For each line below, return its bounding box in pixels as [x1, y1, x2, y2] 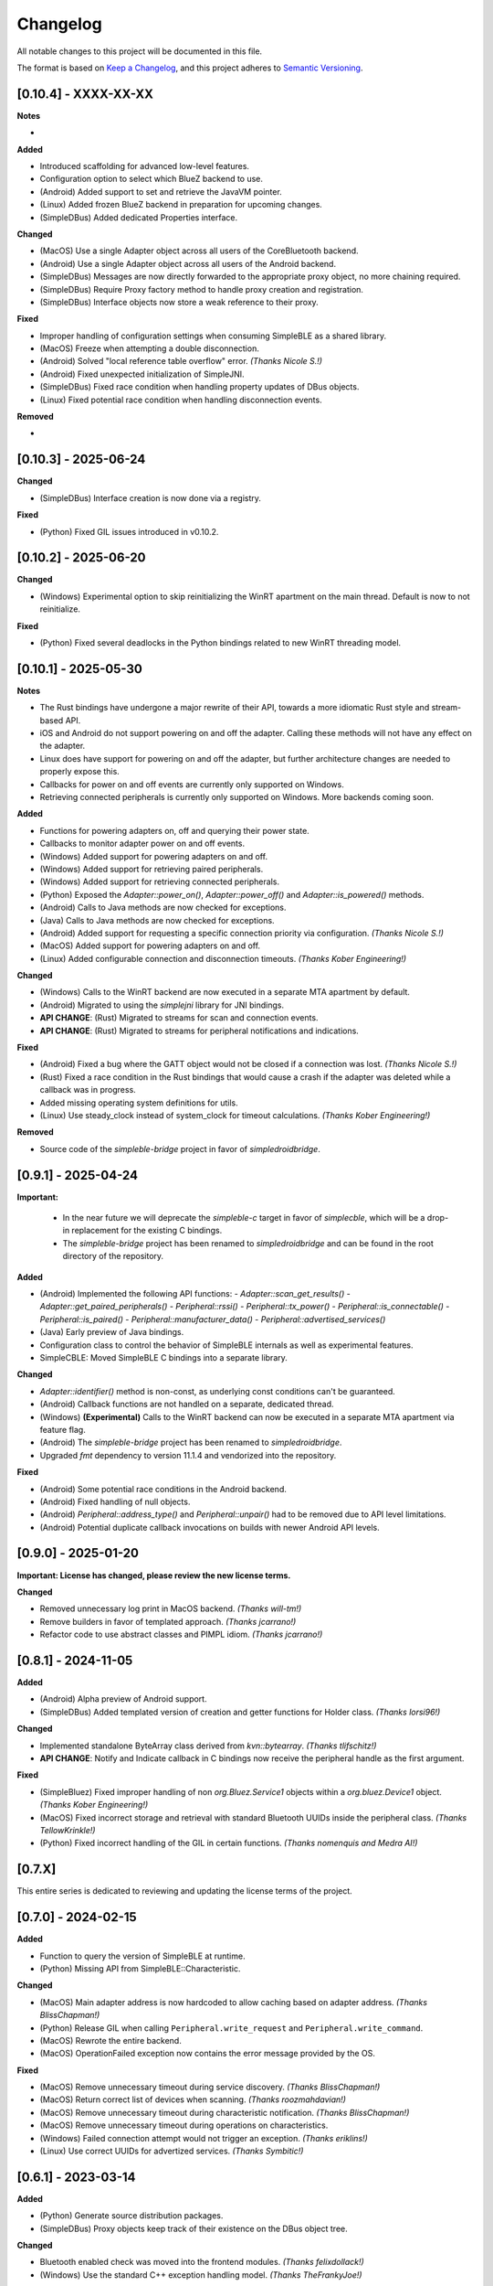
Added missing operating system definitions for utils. [39, 1097, 238, 1108]
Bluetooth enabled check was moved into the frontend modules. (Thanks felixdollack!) [39, 2257, 364, 2268]
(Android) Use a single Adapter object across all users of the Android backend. [39, 258, 337, 269]
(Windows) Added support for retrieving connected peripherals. [39, 876, 280, 887]
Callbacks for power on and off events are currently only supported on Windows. [39, 778, 344, 790]
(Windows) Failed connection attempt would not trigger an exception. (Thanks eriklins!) [39, 2132, 369, 2143]
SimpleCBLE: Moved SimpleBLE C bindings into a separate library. [39, 1351, 288, 1362]
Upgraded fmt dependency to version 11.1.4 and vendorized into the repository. [39, 1449, 337, 1460]
